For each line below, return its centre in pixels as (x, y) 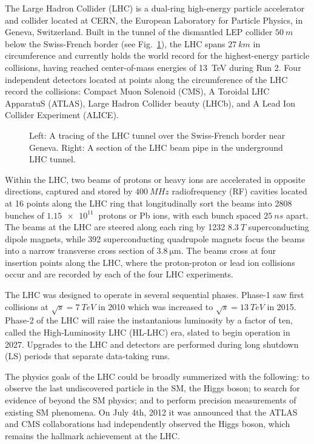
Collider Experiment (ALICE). (62, 115)
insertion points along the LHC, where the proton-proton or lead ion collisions (150, 262)
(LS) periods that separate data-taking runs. (88, 356)
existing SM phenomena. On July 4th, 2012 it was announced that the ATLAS (151, 412)
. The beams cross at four (229, 250)
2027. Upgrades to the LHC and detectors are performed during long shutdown (152, 344)
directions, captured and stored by (69, 191)
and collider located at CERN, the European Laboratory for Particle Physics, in (154, 20)
